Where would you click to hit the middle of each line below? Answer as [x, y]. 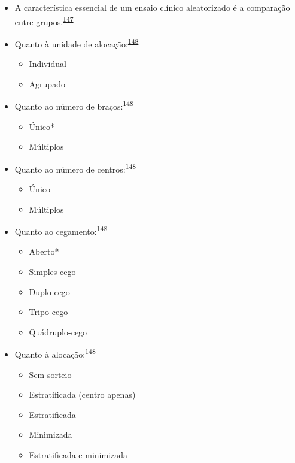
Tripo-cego [48, 312]
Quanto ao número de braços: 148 [74, 105]
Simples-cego [52, 271]
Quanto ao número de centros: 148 [75, 168]
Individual [48, 64]
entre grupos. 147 [44, 20]
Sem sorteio [50, 374]
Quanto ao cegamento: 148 [61, 230]
